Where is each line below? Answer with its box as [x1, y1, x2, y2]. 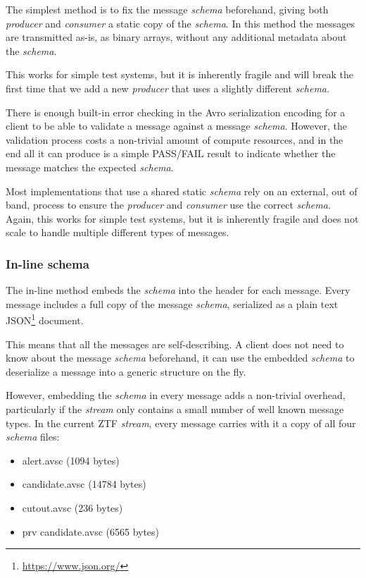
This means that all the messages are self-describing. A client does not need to [6, 336, 344, 351]
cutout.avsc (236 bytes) [22, 500, 123, 515]
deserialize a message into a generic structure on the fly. [6, 364, 246, 379]
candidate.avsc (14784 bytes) [22, 476, 146, 491]
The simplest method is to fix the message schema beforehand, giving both [6, 2, 329, 16]
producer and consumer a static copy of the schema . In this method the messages [6, 16, 355, 30]
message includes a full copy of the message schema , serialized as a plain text [6, 296, 339, 311]
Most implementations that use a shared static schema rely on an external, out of [6, 183, 358, 198]
